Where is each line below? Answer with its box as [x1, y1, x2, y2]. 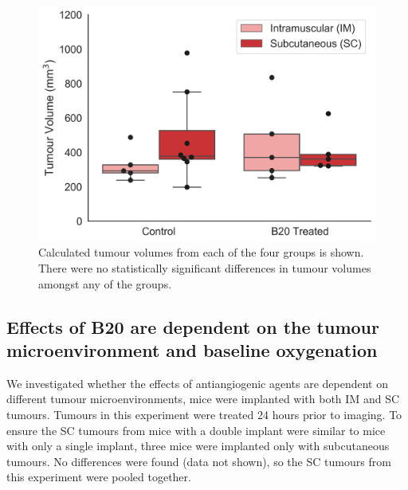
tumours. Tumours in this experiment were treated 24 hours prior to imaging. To [6, 406, 402, 422]
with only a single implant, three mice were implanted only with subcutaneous [6, 437, 390, 454]
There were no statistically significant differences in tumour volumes [38, 260, 371, 276]
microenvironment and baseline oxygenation [6, 337, 378, 362]
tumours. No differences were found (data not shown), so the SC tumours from [6, 453, 391, 469]
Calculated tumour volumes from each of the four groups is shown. [38, 244, 364, 261]
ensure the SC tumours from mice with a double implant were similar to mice [6, 421, 386, 438]
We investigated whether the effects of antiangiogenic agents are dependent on [6, 374, 388, 391]
